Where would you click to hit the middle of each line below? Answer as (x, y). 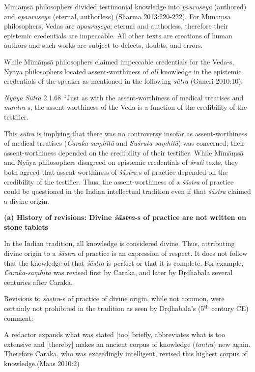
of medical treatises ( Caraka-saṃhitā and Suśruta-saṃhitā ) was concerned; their (124, 143)
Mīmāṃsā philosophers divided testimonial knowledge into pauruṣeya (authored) (125, 6)
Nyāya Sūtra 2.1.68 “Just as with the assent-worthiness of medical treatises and (124, 97)
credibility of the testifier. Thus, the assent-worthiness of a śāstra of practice (119, 181)
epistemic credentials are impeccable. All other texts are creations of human (118, 35)
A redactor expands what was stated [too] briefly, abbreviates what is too (115, 334)
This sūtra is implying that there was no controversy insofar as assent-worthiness (126, 133)
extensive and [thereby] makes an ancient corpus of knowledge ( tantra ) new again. (127, 344)
